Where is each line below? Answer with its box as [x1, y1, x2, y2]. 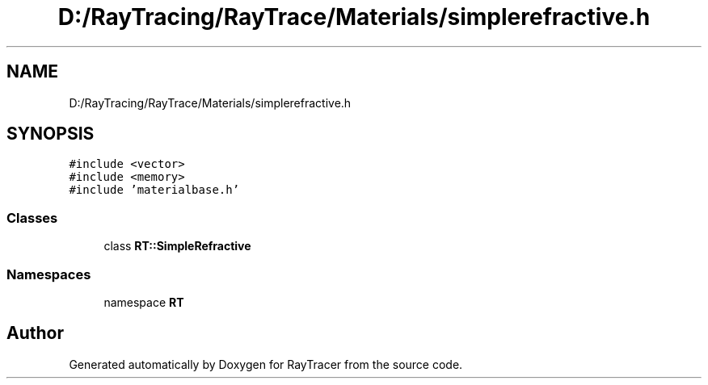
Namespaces [6, 266, 91, 282]
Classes [6, 209, 58, 226]
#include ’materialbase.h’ [69, 183, 240, 197]
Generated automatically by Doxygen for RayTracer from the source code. [69, 357, 463, 371]
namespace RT [103, 295, 184, 309]
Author [6, 323, 64, 344]
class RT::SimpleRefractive [103, 239, 251, 253]
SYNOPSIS [6, 123, 95, 144]
